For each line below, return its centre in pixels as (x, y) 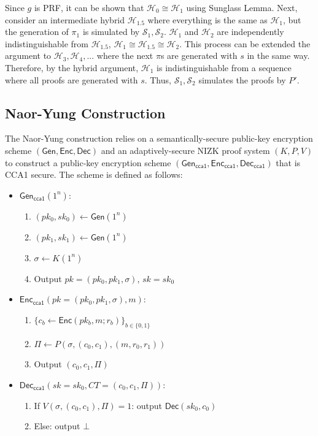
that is (288, 162)
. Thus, (158, 79)
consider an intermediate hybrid (65, 19)
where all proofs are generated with (72, 79)
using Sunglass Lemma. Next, (242, 7)
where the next (125, 55)
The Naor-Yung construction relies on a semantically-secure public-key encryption (159, 138)
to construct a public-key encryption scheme (88, 162)
